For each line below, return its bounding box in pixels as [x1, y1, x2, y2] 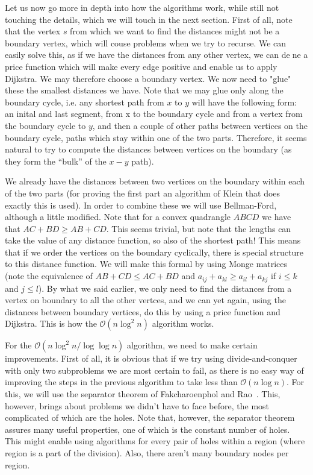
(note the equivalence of [5, 269, 93, 282]
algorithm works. [152, 317, 214, 330]
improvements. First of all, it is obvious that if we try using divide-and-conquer [5, 352, 297, 365]
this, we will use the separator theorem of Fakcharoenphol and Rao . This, [5, 388, 280, 400]
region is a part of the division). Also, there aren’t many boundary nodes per [5, 447, 289, 459]
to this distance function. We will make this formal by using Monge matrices [5, 257, 288, 270]
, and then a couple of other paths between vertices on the [92, 119, 308, 131]
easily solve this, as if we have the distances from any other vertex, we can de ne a [5, 48, 308, 61]
